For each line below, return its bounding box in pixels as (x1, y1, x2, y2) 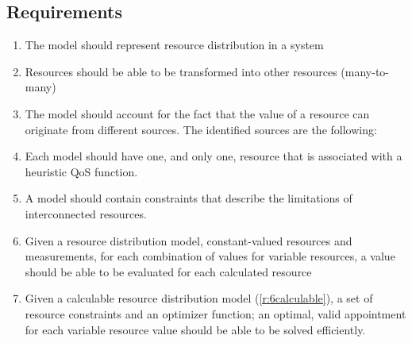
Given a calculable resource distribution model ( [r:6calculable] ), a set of (25, 290, 373, 306)
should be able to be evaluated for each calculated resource (25, 263, 312, 279)
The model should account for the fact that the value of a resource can (25, 105, 370, 121)
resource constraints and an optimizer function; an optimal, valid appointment (25, 305, 406, 322)
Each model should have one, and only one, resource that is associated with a (25, 148, 402, 164)
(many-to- (341, 63, 389, 79)
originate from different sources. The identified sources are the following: (25, 121, 377, 137)
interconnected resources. (25, 205, 147, 222)
